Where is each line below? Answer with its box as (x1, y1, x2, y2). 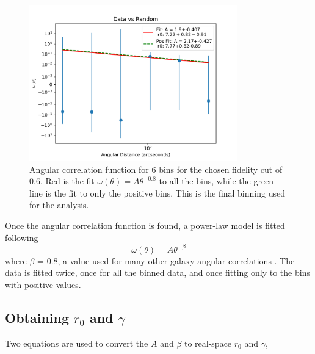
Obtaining (5, 308, 69, 327)
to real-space (184, 336, 232, 349)
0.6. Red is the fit (29, 175, 95, 187)
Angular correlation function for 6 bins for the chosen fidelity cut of (29, 162, 283, 175)
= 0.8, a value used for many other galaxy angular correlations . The (37, 254, 295, 267)
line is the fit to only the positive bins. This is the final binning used (29, 186, 285, 199)
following (5, 231, 38, 244)
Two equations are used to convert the (5, 336, 148, 349)
